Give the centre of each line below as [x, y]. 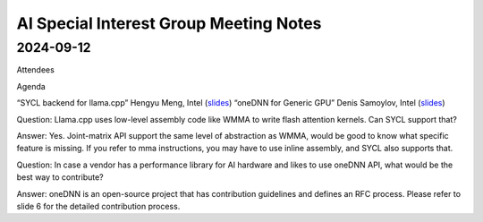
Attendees [36, 70]
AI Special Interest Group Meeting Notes [169, 23]
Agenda [31, 86]
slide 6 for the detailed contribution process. [98, 206]
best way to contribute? [60, 177]
